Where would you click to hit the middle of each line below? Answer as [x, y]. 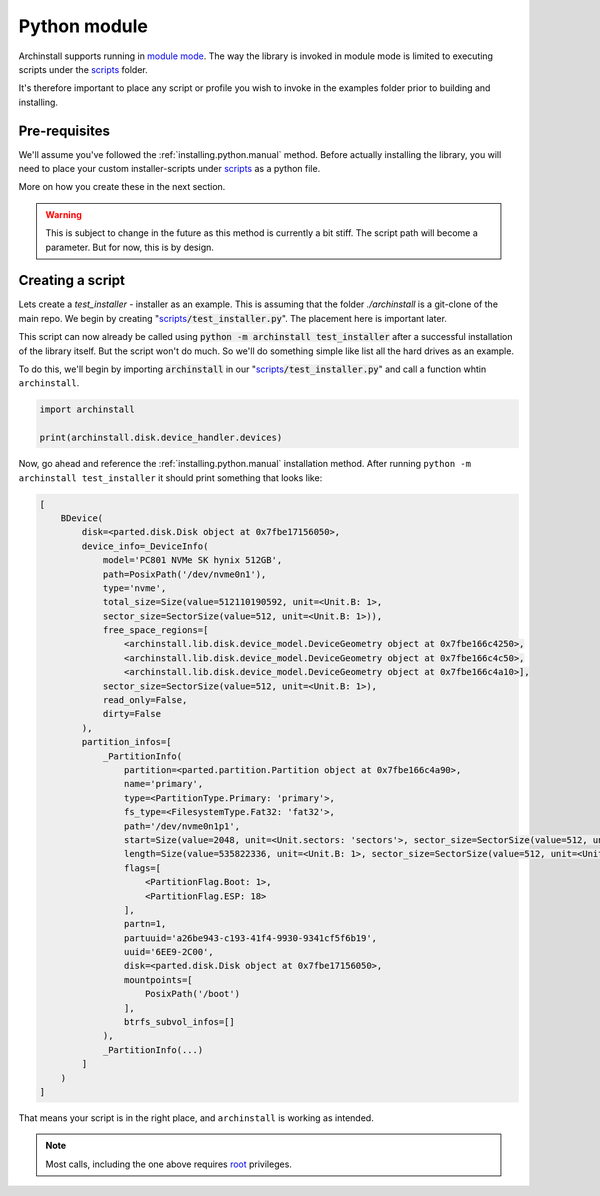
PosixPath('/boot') [192, 994]
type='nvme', [134, 588]
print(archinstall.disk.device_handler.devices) [161, 438]
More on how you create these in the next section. [122, 187]
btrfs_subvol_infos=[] [179, 1022]
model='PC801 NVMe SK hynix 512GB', [192, 560]
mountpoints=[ [158, 979]
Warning [63, 214]
